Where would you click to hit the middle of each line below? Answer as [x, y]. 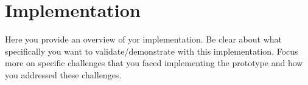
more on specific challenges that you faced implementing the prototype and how [154, 63]
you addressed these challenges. [63, 74]
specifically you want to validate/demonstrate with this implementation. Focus [152, 51]
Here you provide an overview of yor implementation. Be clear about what [143, 39]
